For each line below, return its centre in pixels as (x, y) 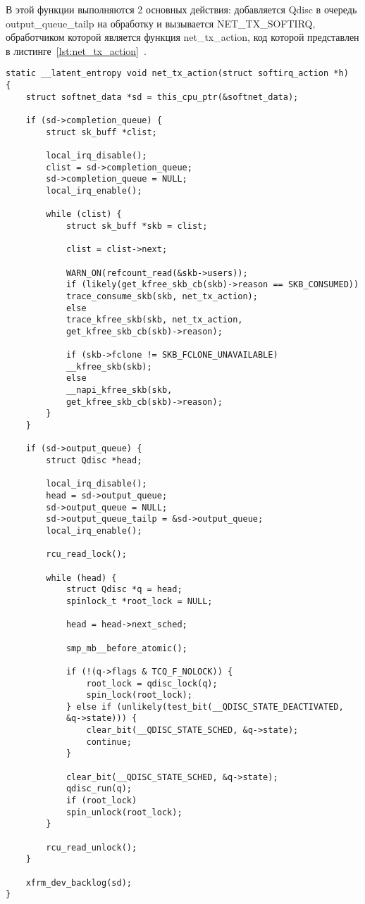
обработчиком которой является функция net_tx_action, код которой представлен (182, 37)
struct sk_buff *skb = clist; (137, 226)
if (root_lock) (101, 801)
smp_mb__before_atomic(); (126, 648)
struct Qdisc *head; (94, 461)
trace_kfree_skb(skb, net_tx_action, (154, 320)
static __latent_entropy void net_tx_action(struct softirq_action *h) (177, 74)
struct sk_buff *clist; (101, 132)
